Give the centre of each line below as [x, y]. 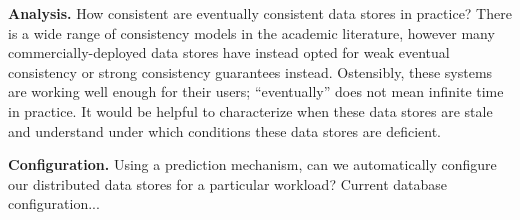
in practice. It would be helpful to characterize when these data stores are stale [250, 110]
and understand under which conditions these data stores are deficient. [225, 130]
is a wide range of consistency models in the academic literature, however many [251, 32]
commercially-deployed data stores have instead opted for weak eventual [229, 52]
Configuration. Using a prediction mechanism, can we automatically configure [252, 164]
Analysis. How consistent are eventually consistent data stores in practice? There [260, 13]
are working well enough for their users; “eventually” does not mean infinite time [256, 91]
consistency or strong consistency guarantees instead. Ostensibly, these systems [250, 71]
